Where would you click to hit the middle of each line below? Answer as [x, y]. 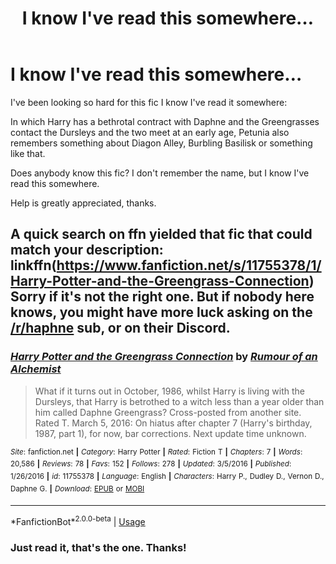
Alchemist [36, 369]
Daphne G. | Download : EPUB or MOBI [77, 488]
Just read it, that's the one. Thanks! [98, 547]
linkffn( [33, 265]
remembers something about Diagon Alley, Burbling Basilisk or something [161, 143]
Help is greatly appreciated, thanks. [83, 203]
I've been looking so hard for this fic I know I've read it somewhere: [149, 102]
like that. [28, 153]
